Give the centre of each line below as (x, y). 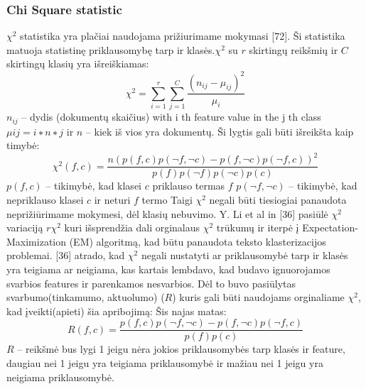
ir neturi (112, 200)
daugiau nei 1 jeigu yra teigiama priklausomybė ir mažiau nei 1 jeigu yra (165, 363)
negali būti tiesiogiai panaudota (278, 200)
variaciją (25, 228)
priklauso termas (189, 186)
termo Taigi (167, 200)
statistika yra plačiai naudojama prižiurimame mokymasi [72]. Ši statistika (183, 36)
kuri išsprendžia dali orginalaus (132, 228)
